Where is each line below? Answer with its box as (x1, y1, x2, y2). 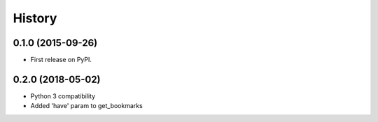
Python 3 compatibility (30, 91, 96, 100)
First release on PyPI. (30, 56, 92, 64)
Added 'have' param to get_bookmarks (30, 102, 143, 110)
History (13, 10, 57, 26)
